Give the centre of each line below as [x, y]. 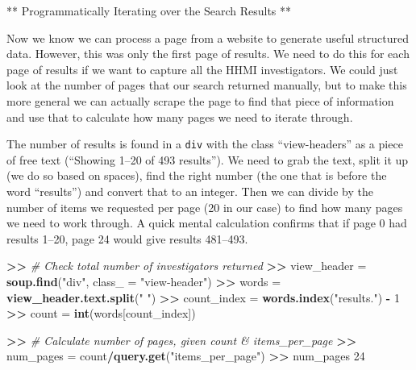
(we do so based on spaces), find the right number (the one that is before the [197, 175]
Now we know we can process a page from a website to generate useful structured [208, 37]
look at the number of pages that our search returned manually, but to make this [207, 85]
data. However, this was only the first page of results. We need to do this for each [208, 54]
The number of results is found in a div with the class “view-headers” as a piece [205, 144]
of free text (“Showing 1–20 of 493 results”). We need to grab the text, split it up [208, 159]
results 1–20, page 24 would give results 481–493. [127, 238]
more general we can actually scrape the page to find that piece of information [200, 100]
